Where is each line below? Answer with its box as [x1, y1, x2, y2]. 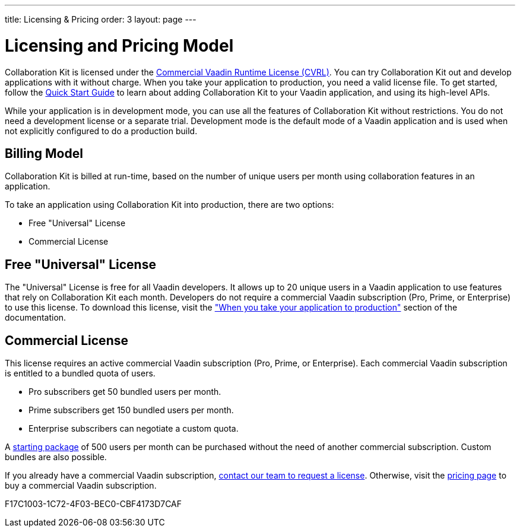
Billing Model [5, 145, 83, 161]
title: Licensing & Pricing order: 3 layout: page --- [5, 14, 196, 24]
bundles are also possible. [5, 452, 107, 463]
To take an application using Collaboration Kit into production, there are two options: [5, 199, 334, 210]
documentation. [5, 312, 66, 323]
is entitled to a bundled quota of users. [5, 368, 156, 379]
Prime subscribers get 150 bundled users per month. [28, 405, 234, 416]
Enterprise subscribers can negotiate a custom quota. [28, 423, 239, 434]
